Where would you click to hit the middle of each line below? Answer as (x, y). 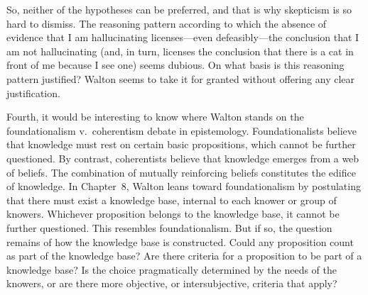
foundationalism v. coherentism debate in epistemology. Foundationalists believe (182, 130)
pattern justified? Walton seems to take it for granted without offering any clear (181, 78)
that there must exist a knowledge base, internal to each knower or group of (172, 200)
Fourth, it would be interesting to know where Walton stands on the (155, 117)
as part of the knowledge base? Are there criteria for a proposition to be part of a (184, 256)
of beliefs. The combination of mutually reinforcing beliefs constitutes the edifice (181, 172)
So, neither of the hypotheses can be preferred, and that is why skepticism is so (179, 9)
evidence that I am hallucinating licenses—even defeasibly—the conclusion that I (183, 37)
